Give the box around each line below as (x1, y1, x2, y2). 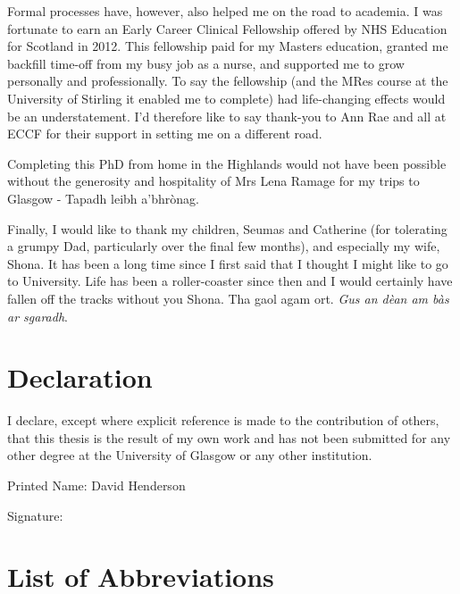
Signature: (7, 506, 63, 524)
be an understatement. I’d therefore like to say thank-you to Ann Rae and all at (7, 106, 447, 125)
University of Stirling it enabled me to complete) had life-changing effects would (7, 88, 446, 107)
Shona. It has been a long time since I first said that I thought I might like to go (7, 254, 448, 272)
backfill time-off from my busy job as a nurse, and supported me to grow (7, 54, 405, 72)
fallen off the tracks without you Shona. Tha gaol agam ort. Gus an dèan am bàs (7, 289, 449, 307)
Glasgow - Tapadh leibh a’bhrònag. (7, 188, 199, 207)
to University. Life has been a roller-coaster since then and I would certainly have (7, 272, 453, 290)
